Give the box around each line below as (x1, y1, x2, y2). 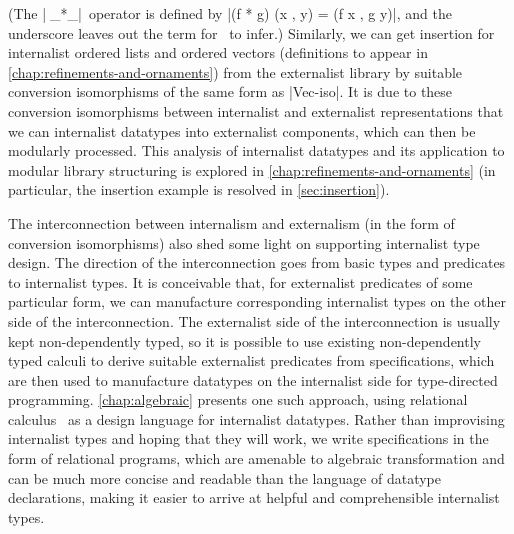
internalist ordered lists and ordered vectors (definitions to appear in (8, 42, 428, 63)
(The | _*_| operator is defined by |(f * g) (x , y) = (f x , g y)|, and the (8, 3, 452, 23)
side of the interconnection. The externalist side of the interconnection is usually (8, 310, 501, 331)
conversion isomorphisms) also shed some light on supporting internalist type (8, 232, 480, 253)
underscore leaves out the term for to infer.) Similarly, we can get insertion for (8, 22, 495, 43)
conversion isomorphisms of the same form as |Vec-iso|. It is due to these (8, 81, 453, 102)
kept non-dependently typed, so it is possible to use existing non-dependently (8, 330, 481, 351)
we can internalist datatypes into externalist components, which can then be (8, 120, 476, 141)
